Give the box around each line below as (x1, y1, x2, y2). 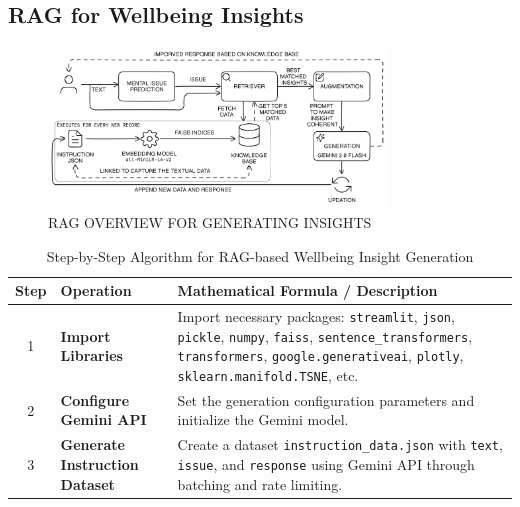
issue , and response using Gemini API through (177, 453, 475, 474)
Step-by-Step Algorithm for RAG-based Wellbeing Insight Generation (46, 245, 474, 266)
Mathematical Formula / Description (177, 280, 438, 301)
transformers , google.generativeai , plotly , (177, 345, 464, 366)
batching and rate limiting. (177, 473, 343, 494)
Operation (60, 280, 132, 301)
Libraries (60, 345, 123, 366)
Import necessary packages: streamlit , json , (177, 305, 455, 326)
